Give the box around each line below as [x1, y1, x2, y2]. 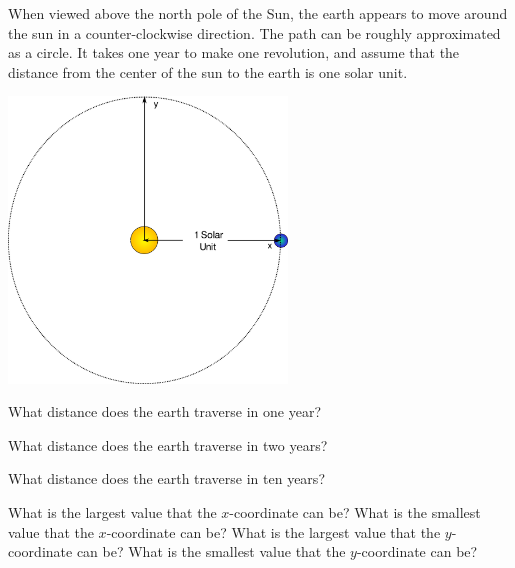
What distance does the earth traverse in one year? [8, 401, 322, 422]
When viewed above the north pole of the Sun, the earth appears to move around [8, 3, 508, 23]
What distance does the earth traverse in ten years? [8, 468, 325, 489]
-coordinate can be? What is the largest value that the [106, 521, 441, 542]
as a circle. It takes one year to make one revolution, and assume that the [8, 42, 460, 63]
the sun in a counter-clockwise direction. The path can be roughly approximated [8, 22, 501, 43]
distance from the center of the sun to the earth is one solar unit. [8, 61, 408, 82]
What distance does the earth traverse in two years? [8, 434, 328, 455]
